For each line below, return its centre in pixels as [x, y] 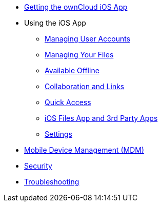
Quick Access [68, 102]
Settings [58, 134]
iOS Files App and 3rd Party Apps [101, 118]
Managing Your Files [79, 55]
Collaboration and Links [85, 86]
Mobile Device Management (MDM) [84, 150]
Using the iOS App [55, 23]
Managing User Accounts [88, 39]
